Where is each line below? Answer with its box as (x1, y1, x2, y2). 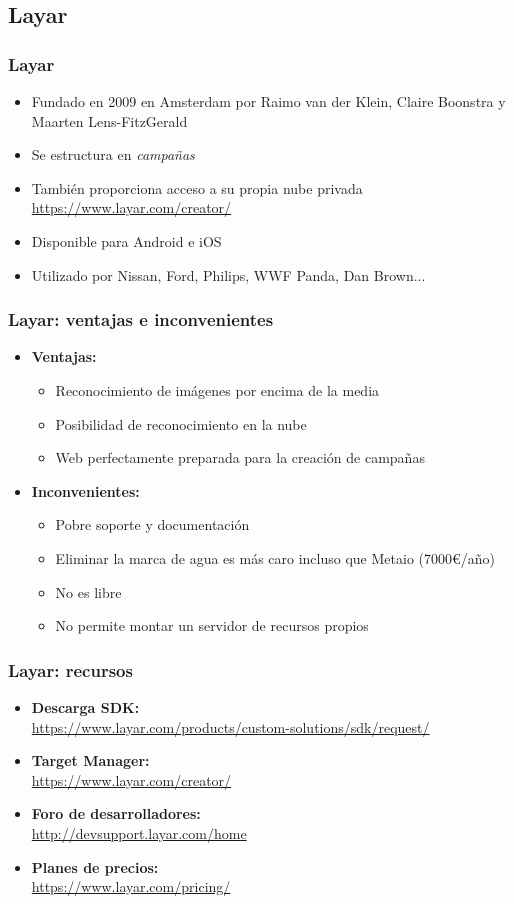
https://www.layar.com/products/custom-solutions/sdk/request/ (31, 716, 430, 737)
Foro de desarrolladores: (31, 803, 201, 824)
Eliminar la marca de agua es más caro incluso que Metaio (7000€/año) (55, 547, 495, 568)
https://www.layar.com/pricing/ (31, 876, 231, 897)
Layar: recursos (8, 657, 133, 682)
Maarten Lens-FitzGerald (31, 110, 188, 131)
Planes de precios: (31, 856, 159, 877)
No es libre (55, 581, 122, 602)
